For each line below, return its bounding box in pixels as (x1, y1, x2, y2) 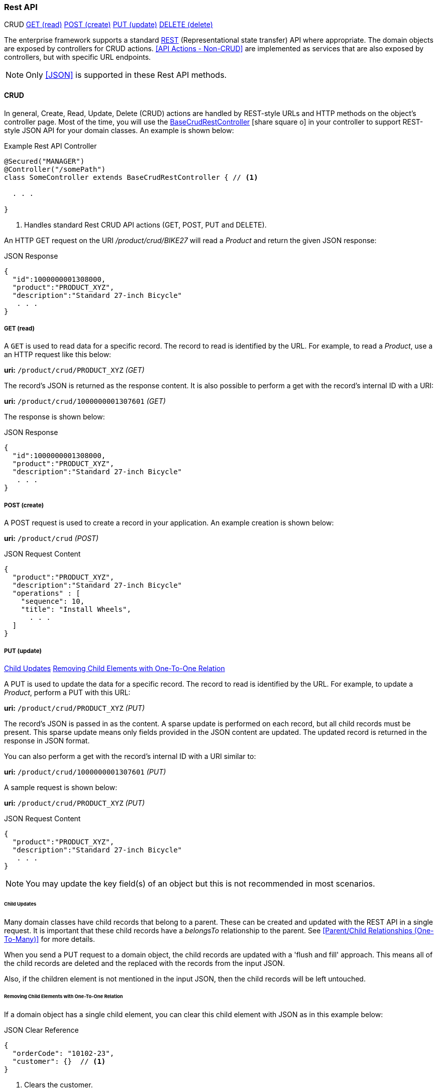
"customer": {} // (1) (12, 1057, 106, 1066)
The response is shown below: (4, 412, 105, 421)
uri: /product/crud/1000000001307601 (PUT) (4, 767, 166, 776)
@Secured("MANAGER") (4, 157, 85, 165)
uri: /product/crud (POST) (4, 534, 99, 543)
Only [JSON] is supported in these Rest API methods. (26, 70, 227, 80)
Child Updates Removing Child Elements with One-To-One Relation (4, 664, 225, 673)
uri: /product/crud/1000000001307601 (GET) (4, 397, 166, 406)
